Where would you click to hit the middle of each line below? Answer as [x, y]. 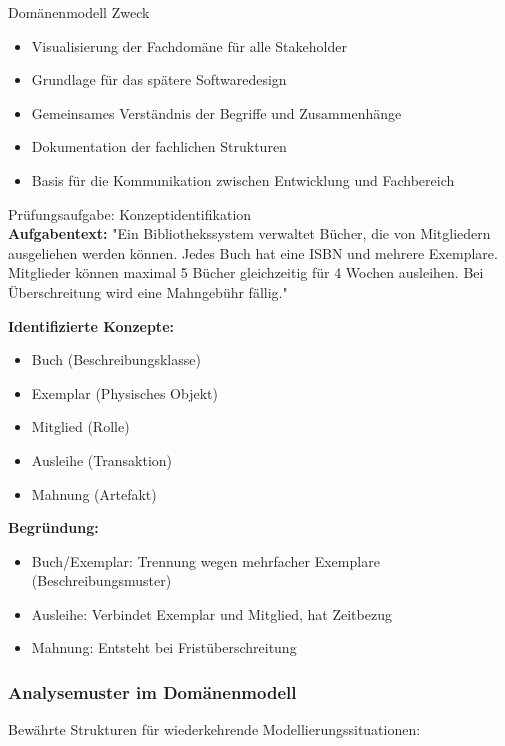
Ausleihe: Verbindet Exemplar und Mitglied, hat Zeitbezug [211, 613]
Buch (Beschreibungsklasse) [116, 359]
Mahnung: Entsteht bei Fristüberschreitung [164, 647]
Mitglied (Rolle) [80, 426]
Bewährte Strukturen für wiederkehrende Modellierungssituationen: [214, 729]
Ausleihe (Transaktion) [102, 459]
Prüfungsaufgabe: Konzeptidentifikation [130, 213]
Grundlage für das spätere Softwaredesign [159, 79]
